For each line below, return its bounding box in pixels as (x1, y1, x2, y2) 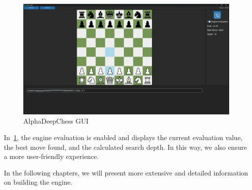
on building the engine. (4, 177, 72, 187)
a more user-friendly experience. (4, 151, 99, 161)
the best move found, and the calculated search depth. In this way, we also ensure (4, 142, 247, 152)
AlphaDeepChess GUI (23, 116, 89, 126)
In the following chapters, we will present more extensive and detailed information (4, 167, 248, 177)
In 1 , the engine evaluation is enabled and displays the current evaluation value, (4, 132, 243, 142)
